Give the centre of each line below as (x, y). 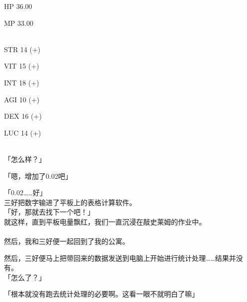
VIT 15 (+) (22, 66)
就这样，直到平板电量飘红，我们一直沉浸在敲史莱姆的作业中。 (105, 221)
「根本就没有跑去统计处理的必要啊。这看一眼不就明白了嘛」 (101, 294)
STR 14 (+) (22, 49)
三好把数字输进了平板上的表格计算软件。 (70, 202)
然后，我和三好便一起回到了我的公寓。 (67, 241)
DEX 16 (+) (23, 116)
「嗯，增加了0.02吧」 (38, 176)
